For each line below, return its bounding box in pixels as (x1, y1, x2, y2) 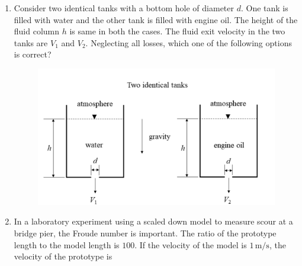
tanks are (14, 36, 48, 49)
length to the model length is (14, 238, 120, 251)
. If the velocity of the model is (134, 238, 247, 251)
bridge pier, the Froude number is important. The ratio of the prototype (14, 226, 277, 239)
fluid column (14, 25, 60, 37)
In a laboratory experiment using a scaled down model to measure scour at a (14, 215, 293, 227)
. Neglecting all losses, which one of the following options (85, 36, 292, 49)
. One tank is (240, 2, 288, 14)
